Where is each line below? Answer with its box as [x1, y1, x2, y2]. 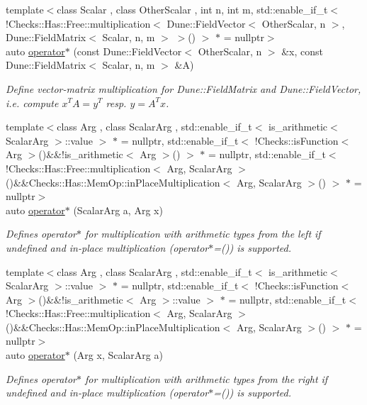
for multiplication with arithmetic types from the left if [85, 226, 321, 241]
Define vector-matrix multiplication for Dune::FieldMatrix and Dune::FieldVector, [6, 81, 361, 96]
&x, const [281, 43, 324, 58]
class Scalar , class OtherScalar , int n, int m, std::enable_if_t [57, 2, 328, 16]
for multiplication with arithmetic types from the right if [85, 371, 328, 386]
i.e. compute [6, 95, 59, 110]
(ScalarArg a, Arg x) [73, 202, 163, 217]
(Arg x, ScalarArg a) [73, 348, 163, 362]
